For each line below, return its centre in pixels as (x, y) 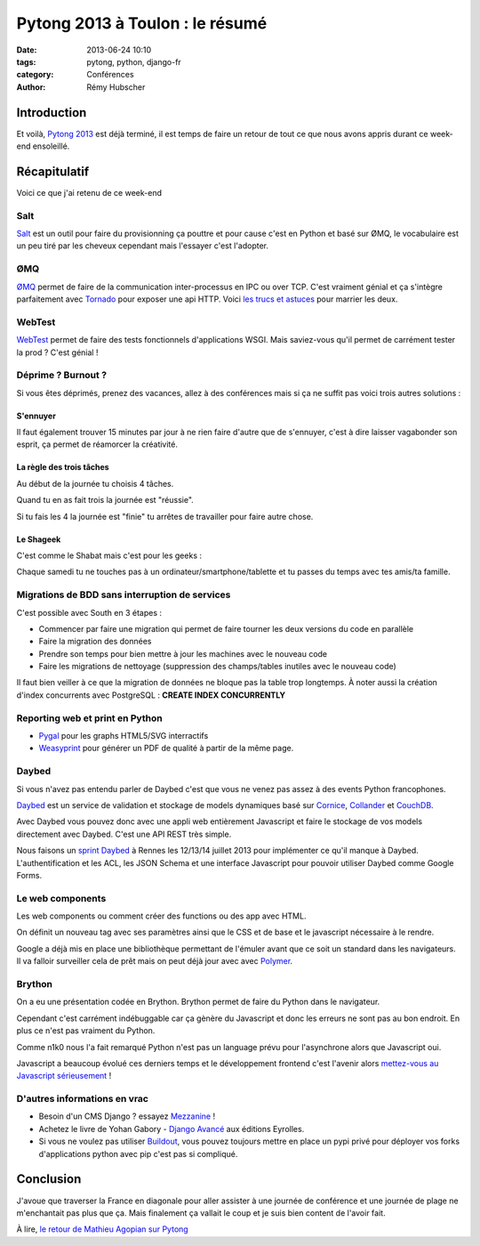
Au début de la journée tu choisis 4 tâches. (95, 483)
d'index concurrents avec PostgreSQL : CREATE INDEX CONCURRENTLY (151, 695)
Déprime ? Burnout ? (61, 376)
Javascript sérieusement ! (64, 1076)
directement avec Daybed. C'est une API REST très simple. (124, 834)
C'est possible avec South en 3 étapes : (89, 612)
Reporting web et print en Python (90, 718)
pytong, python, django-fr (134, 61)
